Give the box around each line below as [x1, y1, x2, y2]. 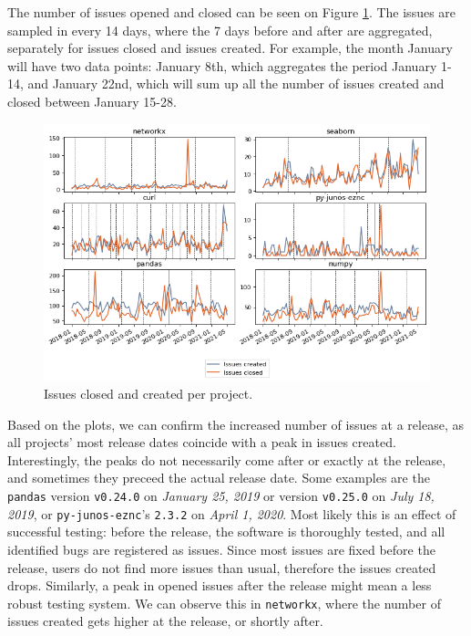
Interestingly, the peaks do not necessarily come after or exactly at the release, [7, 450, 446, 469]
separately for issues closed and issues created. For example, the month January [7, 38, 453, 57]
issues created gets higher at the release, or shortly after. [7, 611, 323, 631]
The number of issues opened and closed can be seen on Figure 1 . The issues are [7, 3, 456, 21]
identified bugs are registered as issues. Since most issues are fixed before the [7, 539, 435, 558]
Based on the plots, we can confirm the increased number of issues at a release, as [7, 414, 464, 433]
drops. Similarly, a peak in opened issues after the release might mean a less [7, 576, 432, 595]
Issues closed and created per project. [44, 384, 253, 403]
